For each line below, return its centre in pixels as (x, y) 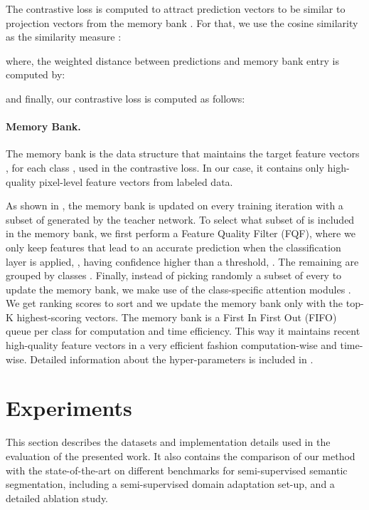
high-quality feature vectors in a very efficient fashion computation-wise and (171, 345)
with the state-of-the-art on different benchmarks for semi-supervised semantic (177, 470)
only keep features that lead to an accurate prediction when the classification (173, 247)
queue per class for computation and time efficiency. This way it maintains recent (183, 331)
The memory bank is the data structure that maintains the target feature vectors (183, 153)
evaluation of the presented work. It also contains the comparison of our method (181, 456)
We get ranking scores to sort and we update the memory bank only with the (175, 303)
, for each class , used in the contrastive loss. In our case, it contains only (165, 167)
